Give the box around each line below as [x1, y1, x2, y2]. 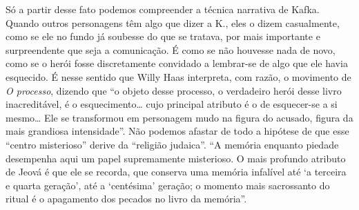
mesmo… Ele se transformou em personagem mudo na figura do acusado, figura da [6, 110, 353, 124]
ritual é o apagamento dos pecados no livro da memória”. [6, 191, 247, 206]
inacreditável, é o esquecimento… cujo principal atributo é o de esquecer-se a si [6, 97, 338, 111]
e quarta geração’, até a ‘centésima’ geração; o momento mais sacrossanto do [6, 178, 330, 192]
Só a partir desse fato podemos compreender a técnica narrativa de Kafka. [6, 2, 320, 16]
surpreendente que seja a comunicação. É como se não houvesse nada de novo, [6, 42, 336, 57]
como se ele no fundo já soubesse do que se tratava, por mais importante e [6, 29, 320, 44]
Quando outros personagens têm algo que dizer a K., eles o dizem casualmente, [6, 15, 340, 30]
